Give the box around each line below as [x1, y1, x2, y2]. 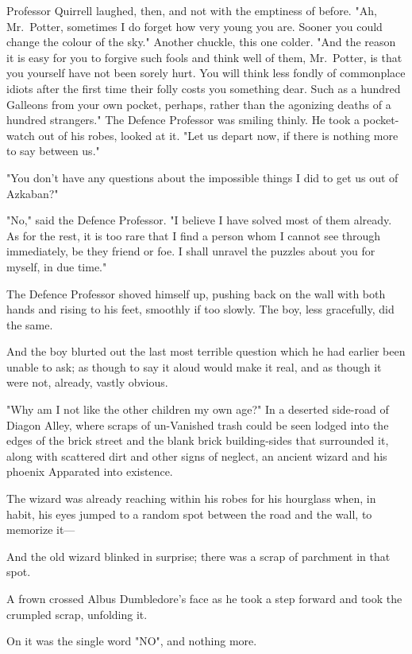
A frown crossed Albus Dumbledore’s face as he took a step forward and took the [6, 590, 402, 606]
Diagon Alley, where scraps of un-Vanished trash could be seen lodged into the [6, 416, 389, 433]
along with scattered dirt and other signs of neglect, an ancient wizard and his [6, 447, 387, 464]
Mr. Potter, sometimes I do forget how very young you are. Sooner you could [6, 18, 383, 34]
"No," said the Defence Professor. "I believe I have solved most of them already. [6, 212, 392, 228]
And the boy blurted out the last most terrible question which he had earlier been [6, 343, 406, 360]
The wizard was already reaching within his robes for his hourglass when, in [6, 490, 376, 507]
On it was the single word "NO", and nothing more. [6, 633, 257, 649]
